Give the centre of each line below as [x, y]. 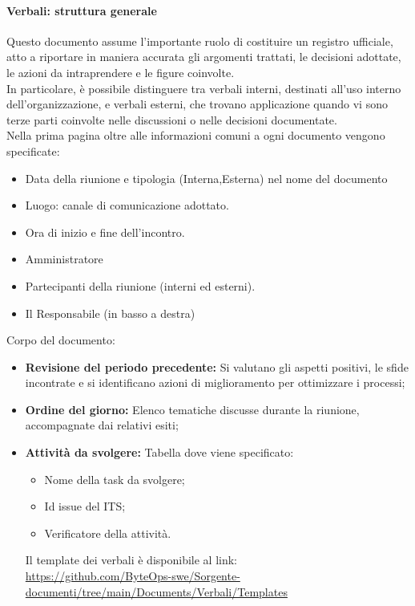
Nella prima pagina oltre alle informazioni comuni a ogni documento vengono [196, 135]
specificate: [33, 150]
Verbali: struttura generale [82, 10]
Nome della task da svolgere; [115, 479]
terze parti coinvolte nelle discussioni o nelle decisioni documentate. [172, 119]
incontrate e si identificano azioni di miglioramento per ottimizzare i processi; [215, 382]
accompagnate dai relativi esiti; [102, 425]
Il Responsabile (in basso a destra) [110, 313]
